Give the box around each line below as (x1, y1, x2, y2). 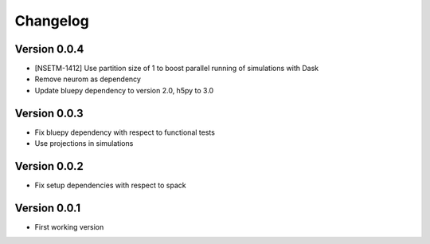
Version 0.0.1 (14, 201, 81, 214)
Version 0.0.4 (14, 42, 84, 56)
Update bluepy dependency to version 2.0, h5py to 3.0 (34, 85, 214, 95)
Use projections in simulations (34, 139, 134, 148)
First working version (34, 222, 104, 231)
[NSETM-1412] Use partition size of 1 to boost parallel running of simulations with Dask (34, 64, 319, 73)
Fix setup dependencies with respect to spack (34, 180, 186, 191)
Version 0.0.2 (14, 159, 84, 173)
